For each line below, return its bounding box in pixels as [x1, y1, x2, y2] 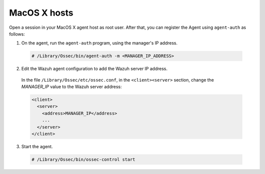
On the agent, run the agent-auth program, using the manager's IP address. [21, 40, 178, 46]
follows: [9, 31, 25, 37]
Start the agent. [21, 144, 53, 149]
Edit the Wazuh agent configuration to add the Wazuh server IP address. [21, 66, 168, 72]
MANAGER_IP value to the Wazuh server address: [21, 84, 122, 90]
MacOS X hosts [9, 7, 74, 18]
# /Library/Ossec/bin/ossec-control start [31, 156, 135, 162]
